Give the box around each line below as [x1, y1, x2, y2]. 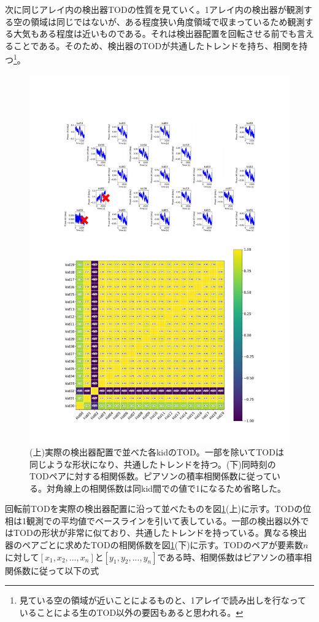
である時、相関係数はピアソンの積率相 [157, 550, 312, 563]
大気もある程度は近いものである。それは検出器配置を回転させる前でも [13, 27, 297, 40]
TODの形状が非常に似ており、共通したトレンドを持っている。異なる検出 [13, 526, 307, 539]
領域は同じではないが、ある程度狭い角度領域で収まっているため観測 [30, 15, 305, 28]
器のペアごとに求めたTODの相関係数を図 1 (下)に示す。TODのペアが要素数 [5, 538, 303, 551]
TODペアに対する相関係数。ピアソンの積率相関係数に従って [29, 470, 272, 482]
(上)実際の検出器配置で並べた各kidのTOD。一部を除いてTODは [29, 445, 284, 458]
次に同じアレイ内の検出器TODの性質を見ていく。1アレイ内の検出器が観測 [5, 3, 304, 15]
